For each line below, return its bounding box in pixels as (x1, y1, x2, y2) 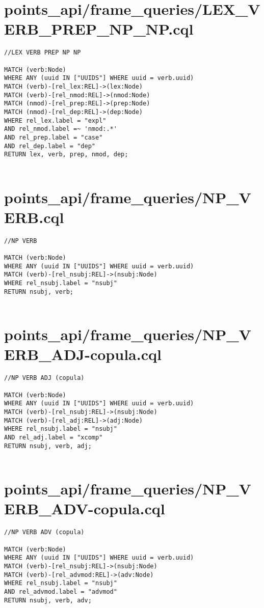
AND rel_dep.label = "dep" (4, 142, 95, 150)
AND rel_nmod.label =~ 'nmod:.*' (4, 125, 117, 133)
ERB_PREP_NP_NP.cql (4, 18, 194, 39)
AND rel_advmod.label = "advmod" (4, 588, 117, 595)
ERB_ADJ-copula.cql (4, 344, 162, 365)
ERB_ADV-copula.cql (4, 498, 165, 519)
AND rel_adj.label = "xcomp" (4, 433, 103, 441)
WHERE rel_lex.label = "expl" (4, 117, 107, 124)
